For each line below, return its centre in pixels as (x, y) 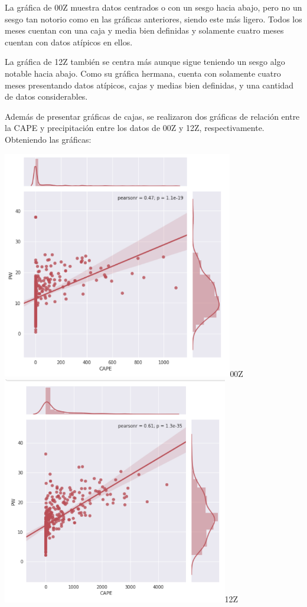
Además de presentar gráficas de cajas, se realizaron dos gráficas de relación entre (152, 116)
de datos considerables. (46, 96)
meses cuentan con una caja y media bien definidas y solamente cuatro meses (144, 30)
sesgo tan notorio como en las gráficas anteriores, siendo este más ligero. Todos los (153, 19)
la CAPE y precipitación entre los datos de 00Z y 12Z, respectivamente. (135, 128)
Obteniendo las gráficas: (48, 139)
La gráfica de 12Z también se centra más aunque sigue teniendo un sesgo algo (145, 62)
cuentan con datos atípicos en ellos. (69, 42)
